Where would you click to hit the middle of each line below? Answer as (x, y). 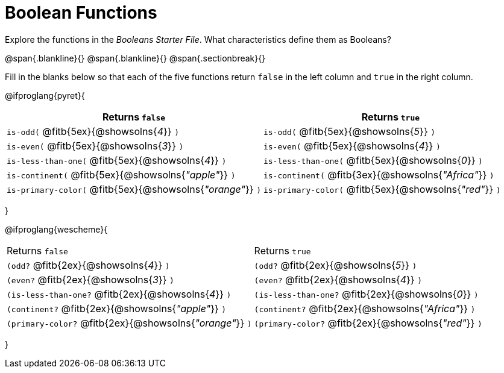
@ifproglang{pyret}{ (45, 95)
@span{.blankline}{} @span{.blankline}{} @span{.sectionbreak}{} (135, 58)
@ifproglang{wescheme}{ (56, 229)
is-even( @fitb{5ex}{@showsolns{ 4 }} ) (352, 146)
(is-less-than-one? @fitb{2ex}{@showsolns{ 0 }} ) (366, 294)
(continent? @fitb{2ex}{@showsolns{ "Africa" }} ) (365, 308)
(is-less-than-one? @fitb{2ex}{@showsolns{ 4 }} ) (119, 294)
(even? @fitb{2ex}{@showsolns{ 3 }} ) (90, 279)
